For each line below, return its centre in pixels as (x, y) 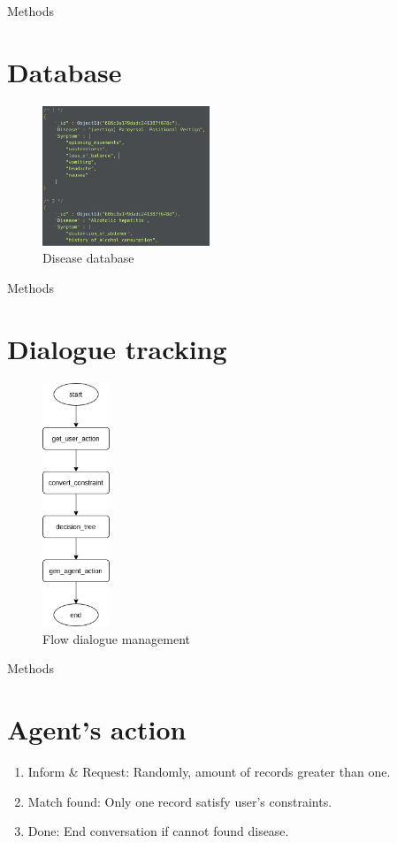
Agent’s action (97, 729)
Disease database (88, 258)
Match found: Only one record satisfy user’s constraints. (180, 801)
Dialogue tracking (117, 348)
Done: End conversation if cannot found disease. (158, 831)
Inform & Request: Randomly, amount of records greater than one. (209, 772)
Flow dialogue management (117, 638)
